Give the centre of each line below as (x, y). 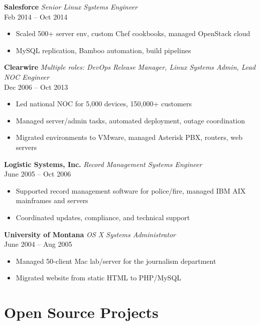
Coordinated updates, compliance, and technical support (103, 217)
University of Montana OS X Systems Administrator (90, 234)
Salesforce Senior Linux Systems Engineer (71, 7)
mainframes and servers (52, 200)
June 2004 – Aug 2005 (38, 244)
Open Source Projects (81, 312)
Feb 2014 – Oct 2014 (36, 16)
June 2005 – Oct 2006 (38, 174)
